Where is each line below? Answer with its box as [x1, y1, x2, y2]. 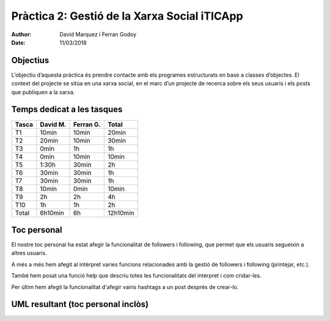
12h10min [108, 208, 134, 217]
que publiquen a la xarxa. [11, 88, 75, 96]
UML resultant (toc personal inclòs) [11, 299, 149, 309]
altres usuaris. [11, 249, 47, 257]
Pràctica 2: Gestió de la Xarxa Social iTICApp [11, 9, 244, 23]
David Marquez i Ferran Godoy [59, 31, 137, 38]
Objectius [11, 55, 50, 66]
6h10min [40, 208, 64, 217]
